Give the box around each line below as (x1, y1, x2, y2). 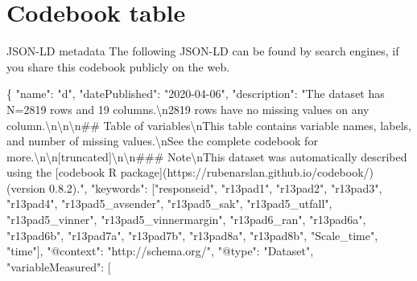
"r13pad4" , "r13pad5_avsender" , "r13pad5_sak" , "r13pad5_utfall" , (6, 195, 332, 212)
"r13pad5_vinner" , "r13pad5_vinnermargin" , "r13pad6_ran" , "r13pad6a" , (6, 211, 366, 228)
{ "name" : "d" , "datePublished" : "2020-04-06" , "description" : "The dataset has (6, 85, 385, 102)
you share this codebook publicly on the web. (6, 58, 230, 75)
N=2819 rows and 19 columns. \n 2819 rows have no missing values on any (6, 100, 370, 117)
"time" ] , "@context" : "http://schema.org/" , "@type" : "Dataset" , (6, 242, 314, 259)
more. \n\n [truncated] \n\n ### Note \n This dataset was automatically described (6, 148, 407, 165)
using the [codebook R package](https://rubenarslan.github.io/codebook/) (6, 164, 374, 181)
